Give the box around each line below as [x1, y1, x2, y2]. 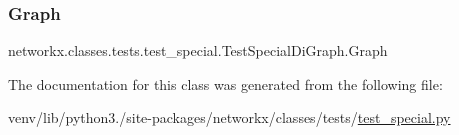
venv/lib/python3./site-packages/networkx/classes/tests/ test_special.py [8, 107, 451, 128]
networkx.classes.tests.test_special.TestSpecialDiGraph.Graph [8, 40, 388, 61]
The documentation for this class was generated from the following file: [8, 73, 443, 94]
